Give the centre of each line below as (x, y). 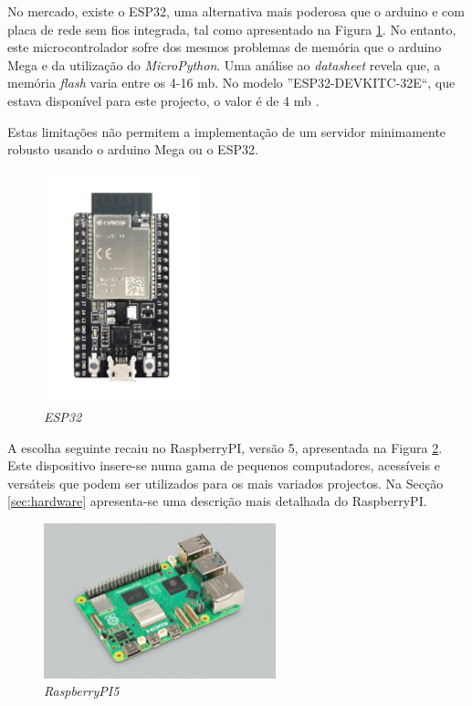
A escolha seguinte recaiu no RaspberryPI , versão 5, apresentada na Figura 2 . (225, 447)
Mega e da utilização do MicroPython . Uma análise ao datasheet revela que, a (224, 64)
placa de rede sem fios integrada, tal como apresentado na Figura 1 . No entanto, (232, 29)
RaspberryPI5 (82, 691)
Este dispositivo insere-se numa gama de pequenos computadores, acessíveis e (224, 465)
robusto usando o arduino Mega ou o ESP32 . (133, 149)
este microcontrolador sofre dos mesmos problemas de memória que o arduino (225, 47)
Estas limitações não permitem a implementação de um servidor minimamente (227, 131)
